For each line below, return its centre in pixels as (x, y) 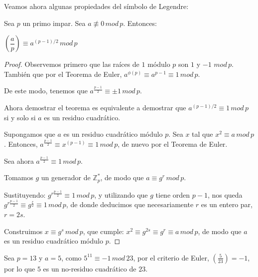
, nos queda (225, 194)
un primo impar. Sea (54, 23)
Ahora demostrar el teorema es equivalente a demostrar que (95, 108)
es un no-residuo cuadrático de (90, 268)
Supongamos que (30, 134)
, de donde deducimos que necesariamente (130, 204)
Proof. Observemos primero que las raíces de (72, 64)
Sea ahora (19, 160)
